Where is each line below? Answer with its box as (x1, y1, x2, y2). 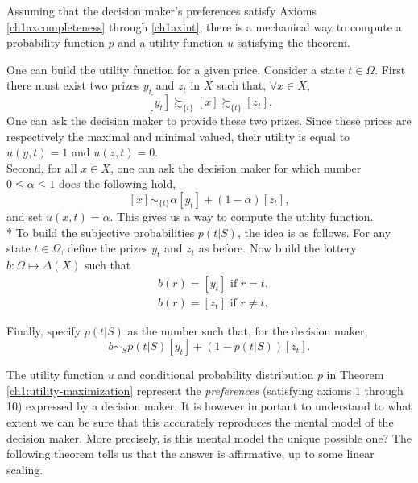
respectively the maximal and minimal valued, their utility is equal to (6, 127, 350, 144)
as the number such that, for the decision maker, (127, 322, 368, 339)
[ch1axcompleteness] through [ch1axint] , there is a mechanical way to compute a (6, 18, 402, 35)
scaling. (6, 460, 43, 477)
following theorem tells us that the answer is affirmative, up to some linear (6, 445, 375, 462)
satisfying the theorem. (237, 34, 350, 51)
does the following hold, (58, 175, 176, 192)
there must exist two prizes (6, 77, 140, 94)
